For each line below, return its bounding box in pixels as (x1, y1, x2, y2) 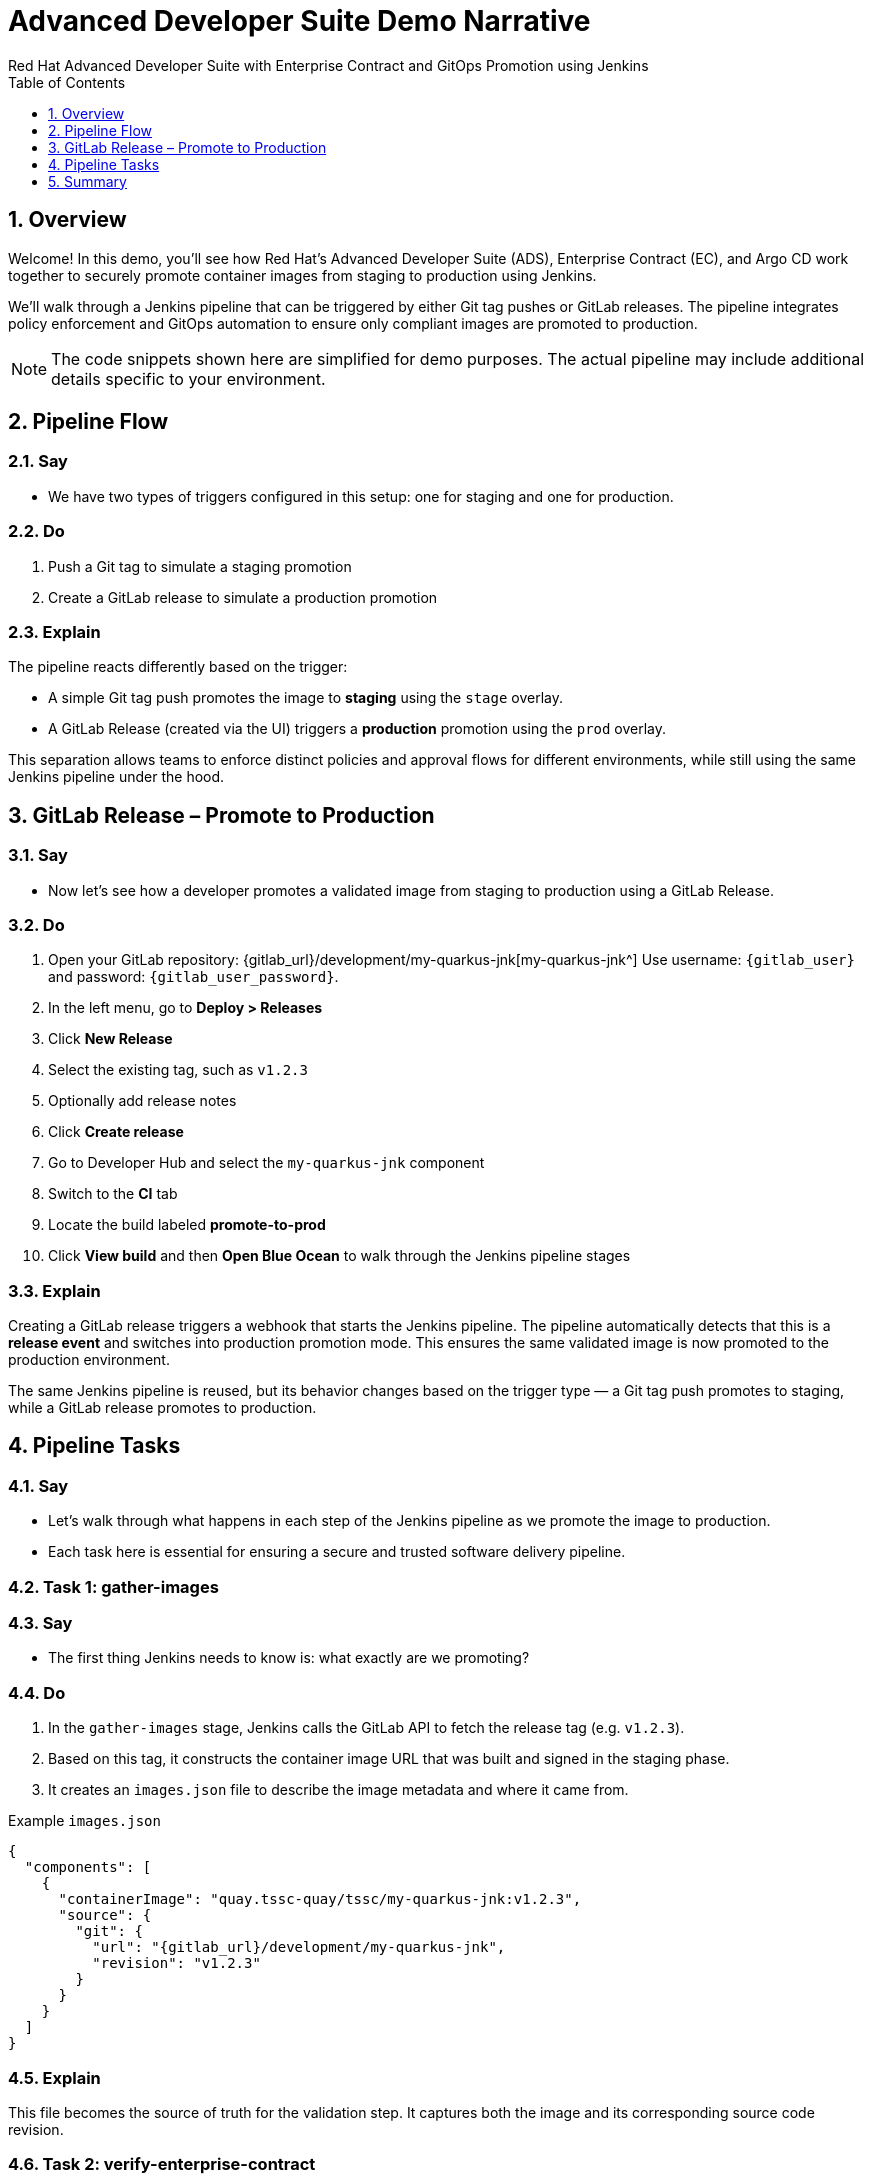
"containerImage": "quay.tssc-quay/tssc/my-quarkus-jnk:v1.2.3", (58, 1891, 582, 1908)
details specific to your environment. (51, 368, 326, 389)
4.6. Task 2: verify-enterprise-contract (8, 2154, 316, 2175)
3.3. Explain (8, 1280, 101, 1301)
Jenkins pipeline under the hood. (8, 768, 225, 786)
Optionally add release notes (48, 1092, 237, 1110)
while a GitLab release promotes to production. (8, 1399, 317, 1417)
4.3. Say (8, 1613, 73, 1633)
